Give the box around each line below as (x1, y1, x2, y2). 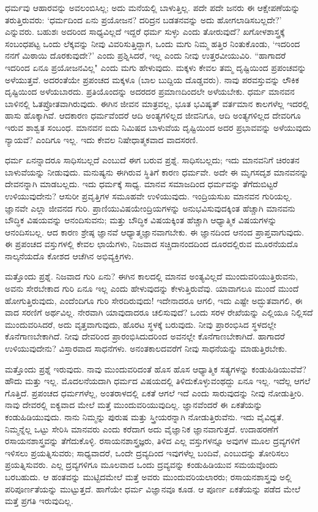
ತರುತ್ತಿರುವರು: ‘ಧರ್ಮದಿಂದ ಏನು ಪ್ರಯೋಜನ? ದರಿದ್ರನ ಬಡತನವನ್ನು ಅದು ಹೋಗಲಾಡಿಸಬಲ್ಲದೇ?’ (5, 13, 282, 26)
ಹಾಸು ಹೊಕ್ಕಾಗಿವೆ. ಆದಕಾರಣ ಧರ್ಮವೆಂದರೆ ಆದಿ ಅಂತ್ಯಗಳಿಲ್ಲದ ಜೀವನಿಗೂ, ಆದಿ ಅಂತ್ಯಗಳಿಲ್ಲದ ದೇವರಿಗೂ (5, 109, 301, 122)
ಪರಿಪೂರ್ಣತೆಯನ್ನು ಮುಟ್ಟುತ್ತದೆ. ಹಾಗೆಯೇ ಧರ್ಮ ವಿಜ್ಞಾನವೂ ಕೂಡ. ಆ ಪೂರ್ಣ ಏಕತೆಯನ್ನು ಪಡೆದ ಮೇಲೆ (5, 482, 301, 495)
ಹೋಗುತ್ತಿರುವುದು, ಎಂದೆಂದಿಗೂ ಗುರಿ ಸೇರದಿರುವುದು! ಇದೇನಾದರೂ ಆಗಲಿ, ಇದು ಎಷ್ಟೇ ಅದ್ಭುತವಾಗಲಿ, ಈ (5, 294, 303, 306)
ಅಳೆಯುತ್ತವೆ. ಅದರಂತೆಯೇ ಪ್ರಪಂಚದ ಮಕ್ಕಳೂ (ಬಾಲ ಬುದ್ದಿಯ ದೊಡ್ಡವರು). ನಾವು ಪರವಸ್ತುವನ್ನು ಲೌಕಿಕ (5, 73, 299, 86)
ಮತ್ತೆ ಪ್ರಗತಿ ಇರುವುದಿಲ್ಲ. (5, 494, 73, 507)
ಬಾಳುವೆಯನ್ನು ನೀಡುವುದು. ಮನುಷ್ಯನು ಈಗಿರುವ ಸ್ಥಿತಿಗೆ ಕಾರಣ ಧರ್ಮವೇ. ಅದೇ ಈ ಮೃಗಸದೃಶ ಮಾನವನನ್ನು (5, 165, 309, 178)
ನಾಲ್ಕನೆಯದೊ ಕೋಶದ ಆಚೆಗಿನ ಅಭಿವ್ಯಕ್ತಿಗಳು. (5, 249, 134, 262)
